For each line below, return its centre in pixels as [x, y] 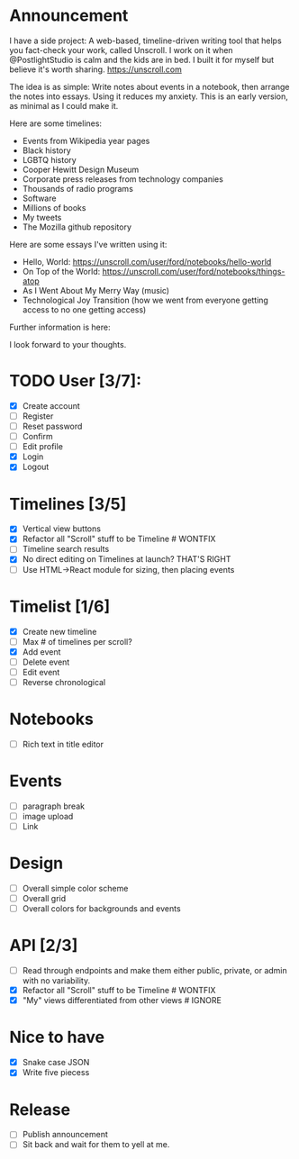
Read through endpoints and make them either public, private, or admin [155, 971]
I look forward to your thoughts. [68, 344]
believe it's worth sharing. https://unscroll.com [96, 69]
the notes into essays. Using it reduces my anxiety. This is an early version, [149, 96]
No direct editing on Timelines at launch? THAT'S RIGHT [127, 559]
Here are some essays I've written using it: [88, 244]
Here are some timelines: [55, 123]
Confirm [37, 437]
